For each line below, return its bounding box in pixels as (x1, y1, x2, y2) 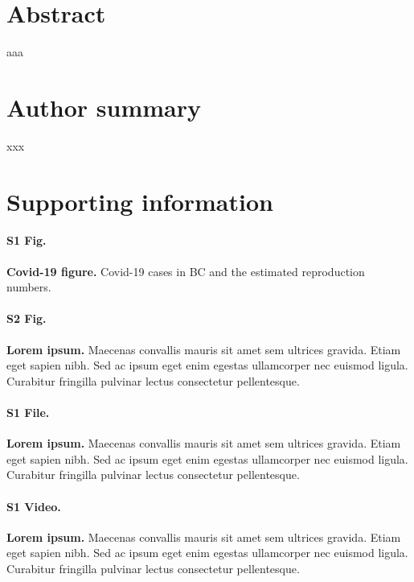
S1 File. (6, 403, 50, 420)
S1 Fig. (6, 232, 47, 249)
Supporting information (6, 184, 273, 217)
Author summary (6, 90, 202, 123)
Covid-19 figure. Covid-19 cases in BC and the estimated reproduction (6, 262, 365, 279)
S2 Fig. (6, 310, 47, 327)
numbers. (6, 279, 51, 295)
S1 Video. (6, 497, 61, 514)
